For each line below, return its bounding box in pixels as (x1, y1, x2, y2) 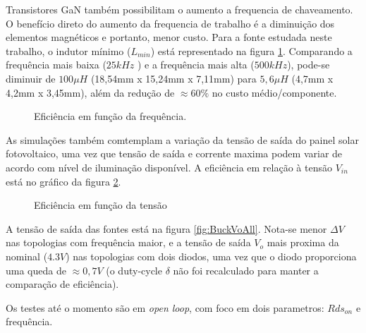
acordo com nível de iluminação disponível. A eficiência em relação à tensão (6, 159, 332, 174)
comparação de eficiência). (6, 277, 119, 291)
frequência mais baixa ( (6, 57, 106, 72)
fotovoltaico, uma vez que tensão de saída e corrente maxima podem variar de (6, 146, 343, 161)
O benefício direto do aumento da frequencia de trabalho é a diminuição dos (6, 16, 335, 30)
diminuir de (6, 71, 56, 85)
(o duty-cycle (106, 262, 162, 277)
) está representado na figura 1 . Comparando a (150, 43, 353, 58)
